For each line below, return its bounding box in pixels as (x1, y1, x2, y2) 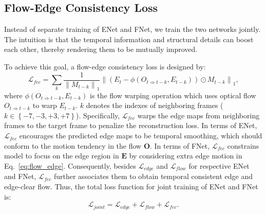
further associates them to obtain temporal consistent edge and (53, 171, 253, 182)
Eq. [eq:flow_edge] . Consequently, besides (4, 160, 136, 171)
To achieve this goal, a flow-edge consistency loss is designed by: (4, 61, 206, 72)
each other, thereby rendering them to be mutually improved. (4, 44, 198, 55)
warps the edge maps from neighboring (137, 110, 260, 120)
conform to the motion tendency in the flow (4, 140, 142, 151)
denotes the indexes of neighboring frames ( (86, 100, 223, 111)
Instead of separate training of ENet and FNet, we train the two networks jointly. (4, 24, 261, 34)
